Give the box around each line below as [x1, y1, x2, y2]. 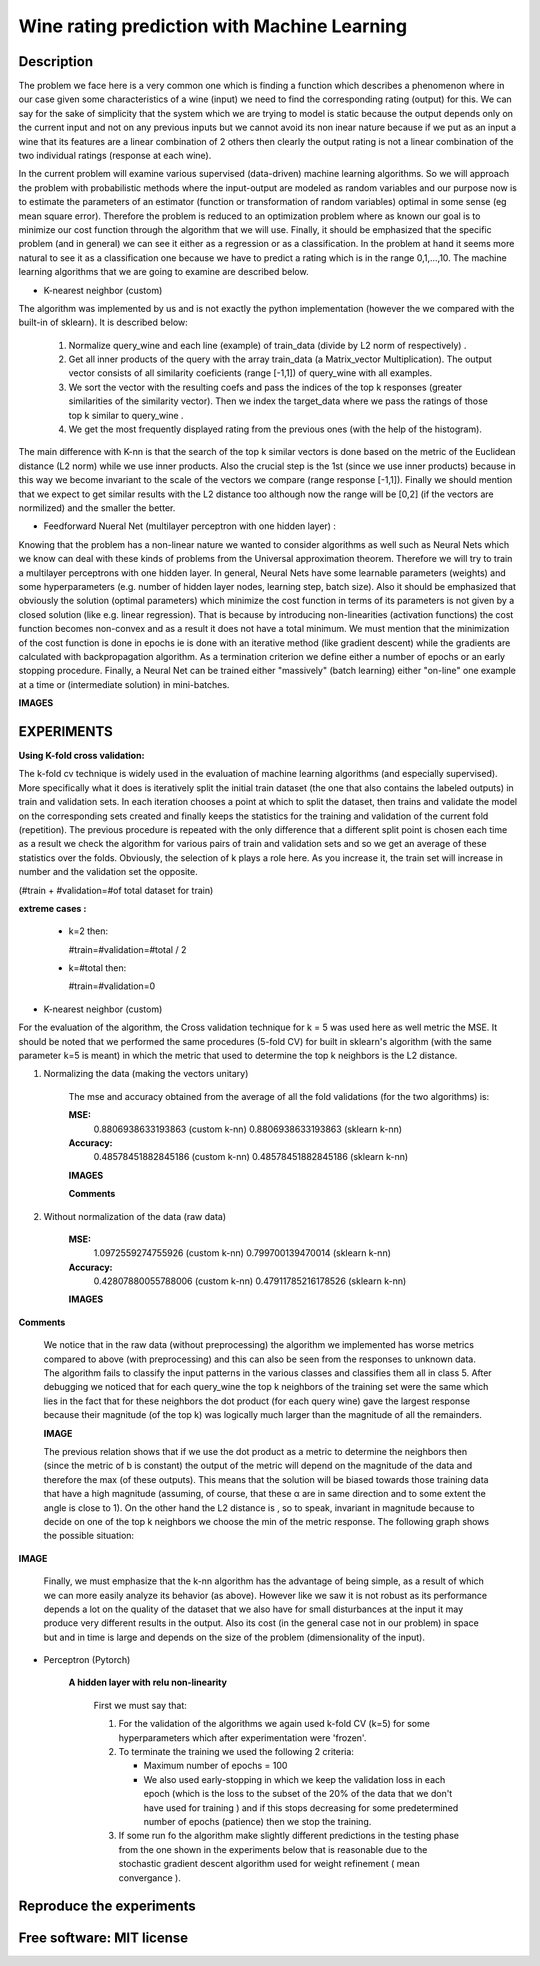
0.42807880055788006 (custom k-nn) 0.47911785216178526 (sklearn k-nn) [93, 1275, 407, 1287]
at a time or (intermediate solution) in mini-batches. [18, 678, 230, 690]
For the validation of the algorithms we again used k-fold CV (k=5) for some [118, 1718, 430, 1730]
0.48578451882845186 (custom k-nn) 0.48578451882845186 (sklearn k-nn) [93, 1151, 409, 1163]
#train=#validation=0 [68, 980, 155, 992]
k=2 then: [68, 925, 109, 937]
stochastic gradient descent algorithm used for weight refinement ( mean [118, 1858, 420, 1870]
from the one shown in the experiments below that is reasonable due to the [118, 1843, 428, 1855]
